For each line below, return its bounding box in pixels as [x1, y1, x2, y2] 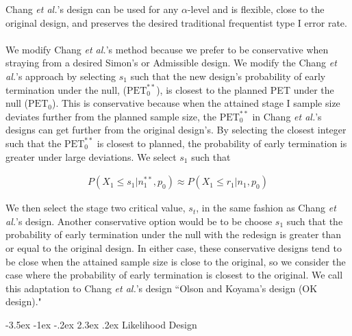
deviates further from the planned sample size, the [5, 109, 216, 123]
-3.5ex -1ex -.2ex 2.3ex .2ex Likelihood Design [5, 317, 197, 331]
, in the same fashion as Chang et [196, 201, 336, 215]
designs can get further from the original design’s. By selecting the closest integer [5, 122, 347, 137]
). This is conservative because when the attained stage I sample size [51, 96, 340, 110]
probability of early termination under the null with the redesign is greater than [5, 227, 342, 242]
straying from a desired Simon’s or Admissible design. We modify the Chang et [5, 55, 337, 70]
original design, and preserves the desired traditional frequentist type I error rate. [5, 15, 347, 29]
